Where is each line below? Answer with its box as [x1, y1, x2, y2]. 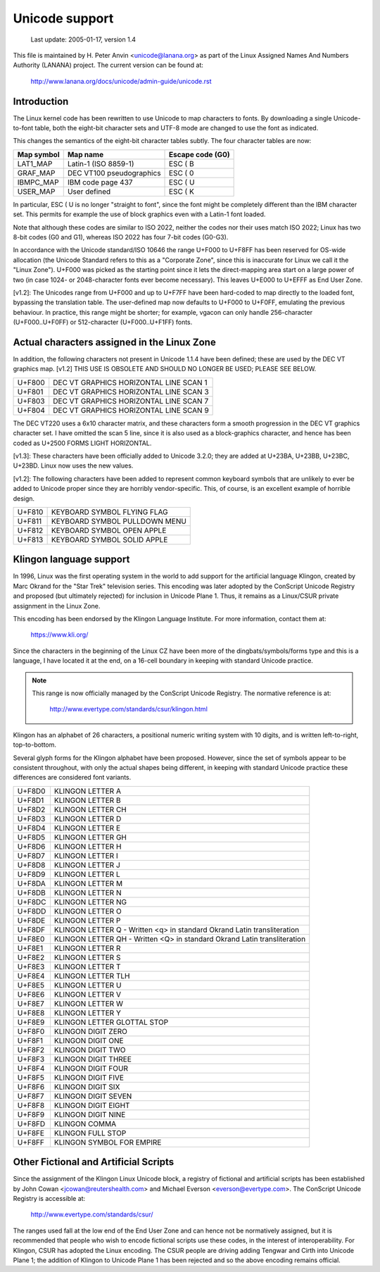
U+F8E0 [17, 934, 45, 944]
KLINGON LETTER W [53, 999, 123, 1009]
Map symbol [17, 149, 60, 159]
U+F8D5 [17, 832, 46, 842]
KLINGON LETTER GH [53, 832, 127, 842]
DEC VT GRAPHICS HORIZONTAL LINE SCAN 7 [53, 396, 209, 406]
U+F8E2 [17, 952, 45, 962]
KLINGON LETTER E [53, 823, 121, 833]
